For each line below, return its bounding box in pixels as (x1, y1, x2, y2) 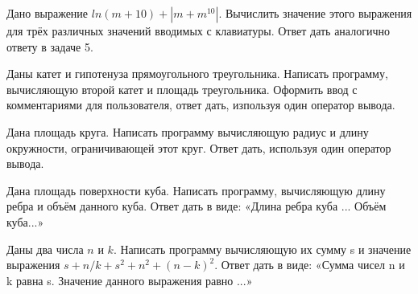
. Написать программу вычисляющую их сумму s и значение (113, 240, 412, 257)
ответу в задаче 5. (6, 38, 93, 55)
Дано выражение (6, 5, 89, 21)
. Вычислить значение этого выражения (218, 5, 412, 21)
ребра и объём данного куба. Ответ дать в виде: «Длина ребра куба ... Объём (6, 198, 387, 214)
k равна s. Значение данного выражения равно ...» (6, 272, 253, 288)
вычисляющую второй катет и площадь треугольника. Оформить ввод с (6, 80, 358, 97)
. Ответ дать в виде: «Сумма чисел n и (214, 256, 405, 273)
